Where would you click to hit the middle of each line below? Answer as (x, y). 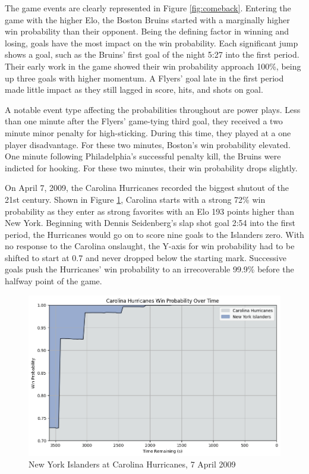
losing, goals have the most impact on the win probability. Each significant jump (152, 43)
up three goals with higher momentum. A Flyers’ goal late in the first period (144, 78)
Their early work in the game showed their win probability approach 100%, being (153, 66)
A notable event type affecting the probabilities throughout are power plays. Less (153, 109)
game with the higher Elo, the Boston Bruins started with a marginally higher (147, 19)
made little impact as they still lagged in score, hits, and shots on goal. (134, 90)
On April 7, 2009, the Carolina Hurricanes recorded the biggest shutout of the (147, 188)
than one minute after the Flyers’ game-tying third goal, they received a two (144, 121)
